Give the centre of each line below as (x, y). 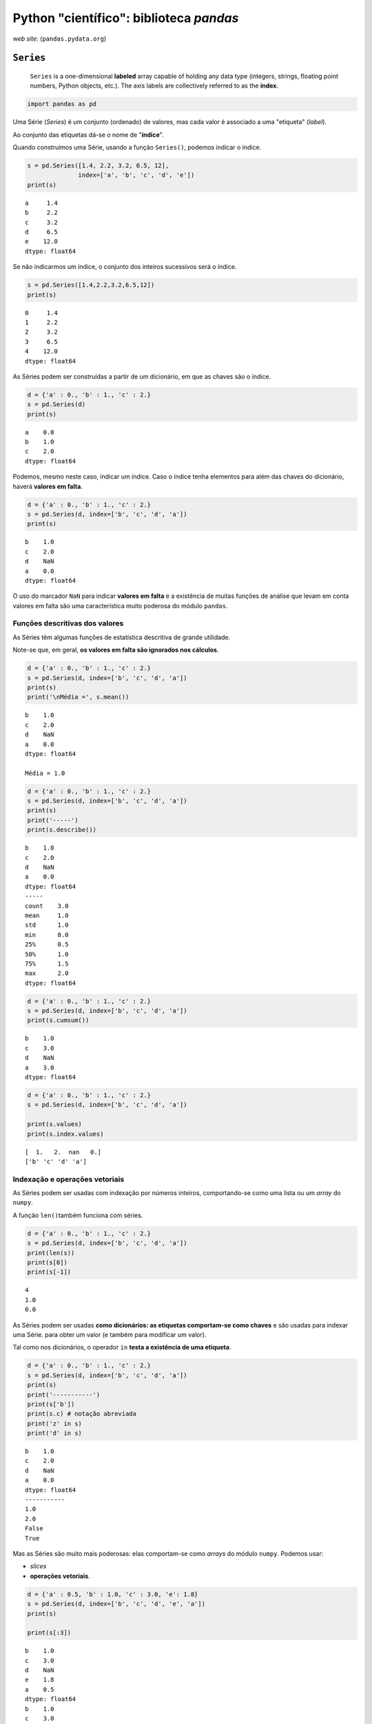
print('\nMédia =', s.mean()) (78, 697)
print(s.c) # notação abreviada (82, 1414)
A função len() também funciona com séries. (78, 1215)
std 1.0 (47, 925)
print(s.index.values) (65, 1134)
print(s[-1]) (49, 1272)
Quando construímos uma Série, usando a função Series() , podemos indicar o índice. (137, 148)
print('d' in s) (55, 1433)
